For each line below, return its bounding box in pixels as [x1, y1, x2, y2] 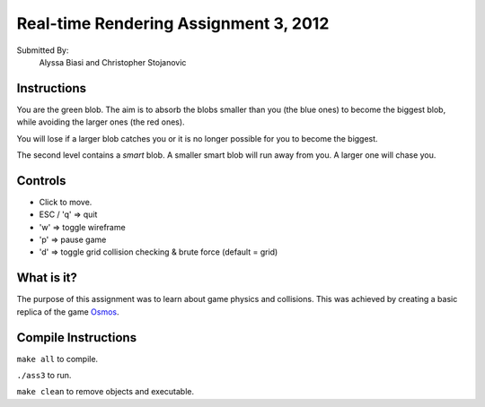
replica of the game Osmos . [16, 306, 119, 317]
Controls [16, 173, 66, 188]
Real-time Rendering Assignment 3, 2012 [16, 13, 330, 33]
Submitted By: [16, 45, 69, 56]
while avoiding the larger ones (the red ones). [16, 117, 185, 127]
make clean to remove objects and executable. [16, 386, 195, 397]
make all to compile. [16, 353, 99, 364]
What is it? [16, 270, 78, 286]
